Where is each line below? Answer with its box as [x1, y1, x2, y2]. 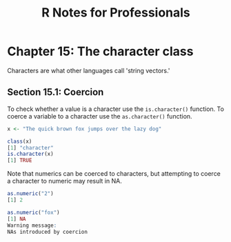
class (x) [7, 138, 32, 145]
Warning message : [7, 222, 57, 229]
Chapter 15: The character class [7, 43, 194, 59]
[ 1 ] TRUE [7, 157, 32, 164]
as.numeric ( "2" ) [7, 190, 54, 197]
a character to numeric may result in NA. [7, 177, 122, 185]
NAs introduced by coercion [7, 228, 88, 235]
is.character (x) [7, 150, 54, 158]
